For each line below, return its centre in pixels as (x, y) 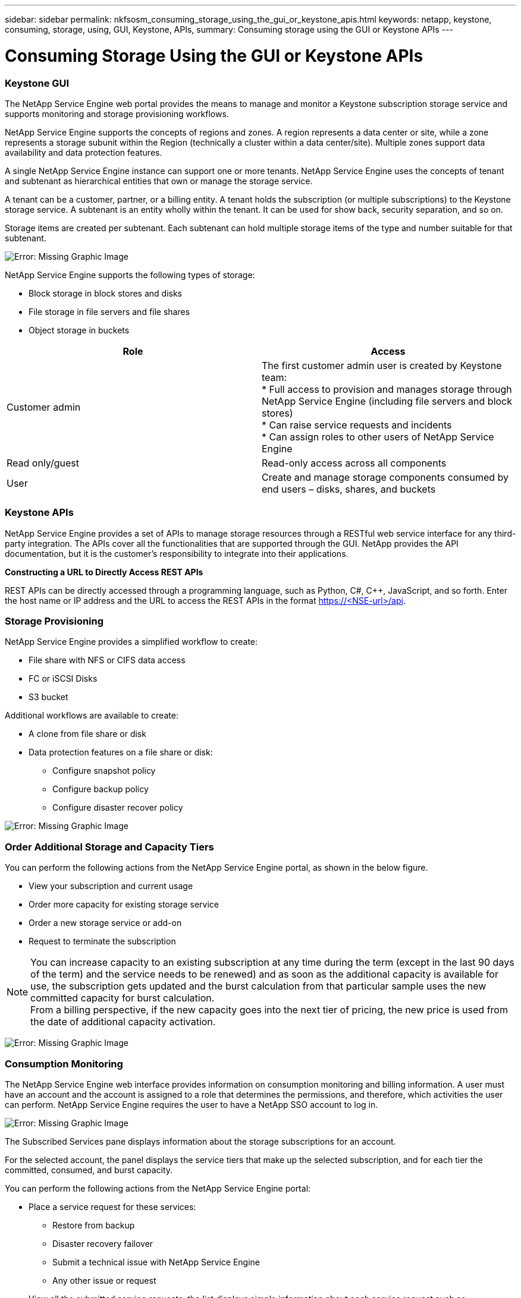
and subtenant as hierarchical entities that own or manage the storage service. (159, 181)
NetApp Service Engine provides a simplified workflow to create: (131, 642)
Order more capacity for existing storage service (124, 905)
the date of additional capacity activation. (123, 1022)
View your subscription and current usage (111, 886)
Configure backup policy (101, 789)
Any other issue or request (104, 1280)
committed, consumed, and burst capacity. (89, 1170)
